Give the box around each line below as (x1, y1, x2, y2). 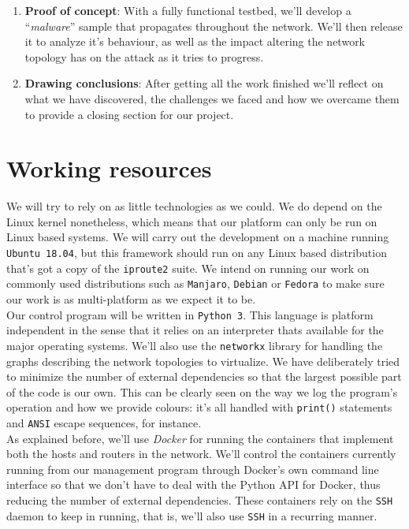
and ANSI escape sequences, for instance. (6, 414, 202, 430)
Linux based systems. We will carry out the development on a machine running (6, 229, 389, 245)
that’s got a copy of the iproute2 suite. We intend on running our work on (6, 259, 370, 276)
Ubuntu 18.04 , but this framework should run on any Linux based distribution (6, 244, 387, 261)
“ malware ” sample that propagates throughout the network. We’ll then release (24, 17, 403, 34)
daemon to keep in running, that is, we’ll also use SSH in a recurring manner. (6, 507, 377, 523)
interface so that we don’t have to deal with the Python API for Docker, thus (6, 476, 381, 493)
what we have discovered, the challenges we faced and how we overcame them (24, 90, 400, 106)
